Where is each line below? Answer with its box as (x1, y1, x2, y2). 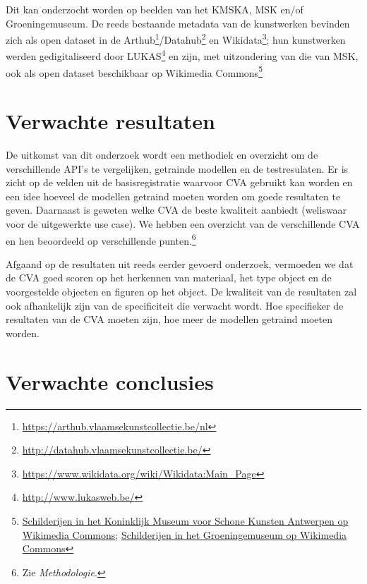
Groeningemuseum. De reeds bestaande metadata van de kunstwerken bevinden (6, 16, 350, 30)
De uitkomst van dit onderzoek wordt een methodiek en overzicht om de (6, 147, 318, 162)
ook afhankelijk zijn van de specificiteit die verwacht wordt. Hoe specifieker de (6, 298, 344, 312)
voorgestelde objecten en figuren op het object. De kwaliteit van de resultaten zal (6, 284, 357, 299)
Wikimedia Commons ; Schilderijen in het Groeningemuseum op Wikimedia (22, 527, 347, 542)
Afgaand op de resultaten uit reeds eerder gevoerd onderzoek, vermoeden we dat (6, 256, 354, 271)
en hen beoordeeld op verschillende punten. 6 (6, 231, 196, 248)
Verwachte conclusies (6, 367, 214, 396)
